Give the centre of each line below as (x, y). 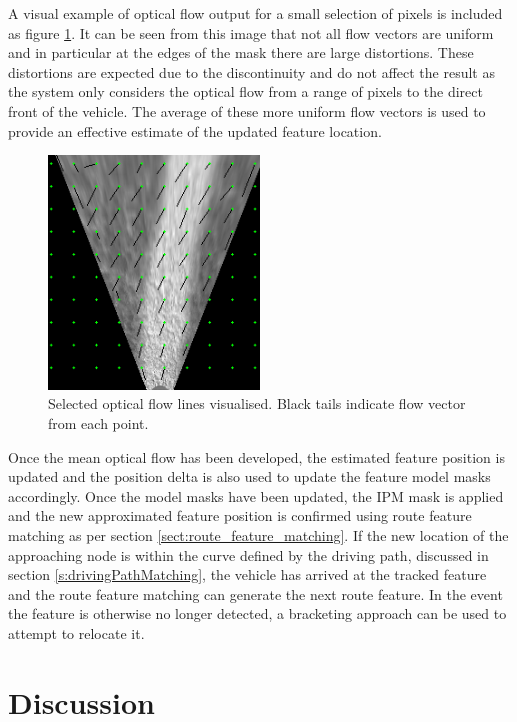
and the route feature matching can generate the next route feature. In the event (255, 593)
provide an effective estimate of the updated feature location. (195, 130)
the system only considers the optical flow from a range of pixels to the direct (245, 91)
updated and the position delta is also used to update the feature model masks (249, 476)
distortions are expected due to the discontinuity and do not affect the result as (251, 71)
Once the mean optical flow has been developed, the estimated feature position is (256, 456)
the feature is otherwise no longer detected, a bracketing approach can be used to (257, 613)
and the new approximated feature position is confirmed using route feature (240, 515)
